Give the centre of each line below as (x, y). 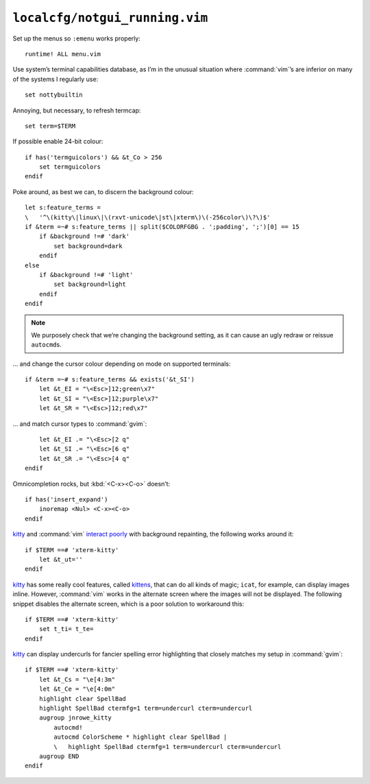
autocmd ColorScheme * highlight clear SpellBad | (140, 737)
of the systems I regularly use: (56, 79)
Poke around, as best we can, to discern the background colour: (103, 191)
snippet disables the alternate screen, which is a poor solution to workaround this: (128, 604)
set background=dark (88, 246)
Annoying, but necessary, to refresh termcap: (77, 110)
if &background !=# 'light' (86, 275)
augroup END (59, 756)
